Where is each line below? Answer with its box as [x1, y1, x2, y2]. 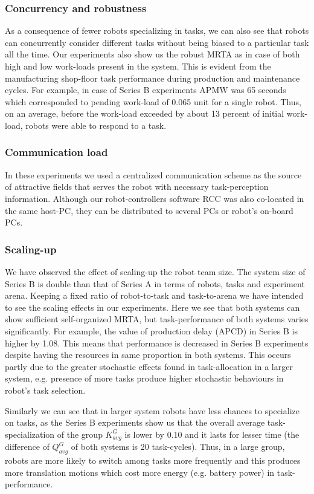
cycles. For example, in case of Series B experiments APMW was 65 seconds [5, 83, 286, 96]
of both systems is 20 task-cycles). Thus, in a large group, [71, 440, 285, 453]
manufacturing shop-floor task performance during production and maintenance [5, 71, 300, 84]
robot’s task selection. [5, 383, 86, 396]
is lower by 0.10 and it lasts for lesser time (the [124, 427, 300, 440]
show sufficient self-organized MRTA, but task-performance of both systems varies [5, 313, 309, 325]
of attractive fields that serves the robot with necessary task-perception [5, 180, 269, 193]
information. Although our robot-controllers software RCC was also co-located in [5, 192, 304, 204]
